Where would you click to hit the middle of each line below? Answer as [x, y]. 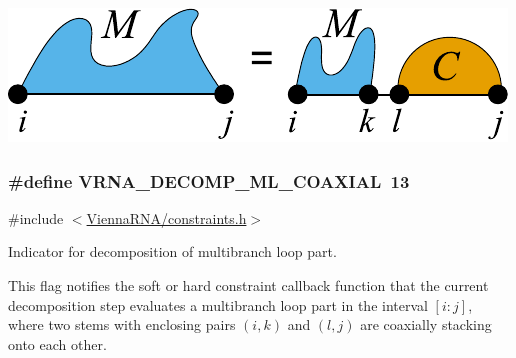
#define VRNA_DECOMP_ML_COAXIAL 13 [209, 180]
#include [36, 217]
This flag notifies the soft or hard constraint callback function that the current [248, 285]
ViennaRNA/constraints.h [166, 217]
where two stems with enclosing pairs [122, 324]
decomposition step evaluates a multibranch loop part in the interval [218, 304]
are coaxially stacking [426, 324]
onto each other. [57, 343]
